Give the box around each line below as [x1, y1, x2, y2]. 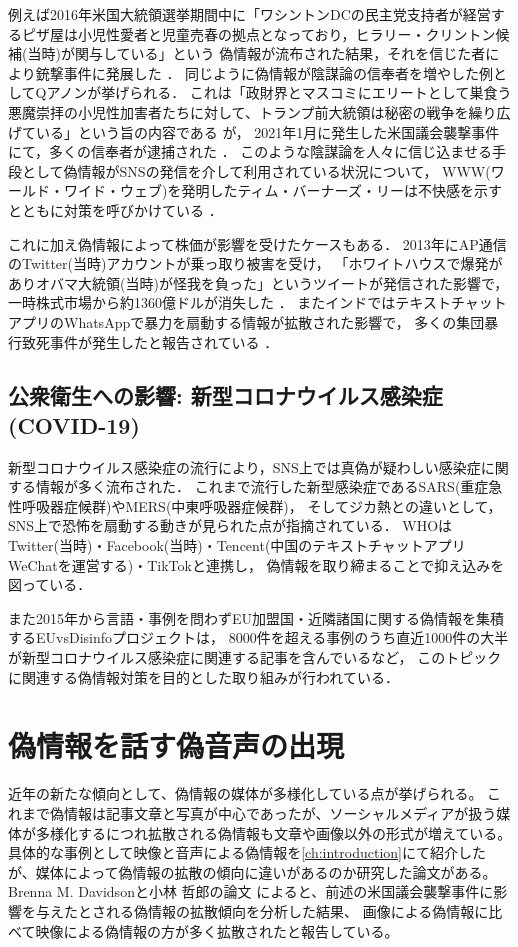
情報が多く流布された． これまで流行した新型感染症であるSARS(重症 [35, 476, 489, 497]
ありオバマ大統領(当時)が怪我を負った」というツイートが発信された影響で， [8, 272, 509, 293]
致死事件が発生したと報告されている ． [21, 331, 279, 352]
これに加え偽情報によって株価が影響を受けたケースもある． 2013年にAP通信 [8, 233, 507, 254]
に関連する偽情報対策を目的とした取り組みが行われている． [8, 666, 399, 687]
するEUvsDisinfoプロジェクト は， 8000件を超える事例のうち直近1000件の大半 [8, 627, 509, 648]
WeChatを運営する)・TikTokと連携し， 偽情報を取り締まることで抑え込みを [8, 554, 505, 575]
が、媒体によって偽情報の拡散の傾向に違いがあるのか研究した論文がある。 [8, 861, 497, 882]
